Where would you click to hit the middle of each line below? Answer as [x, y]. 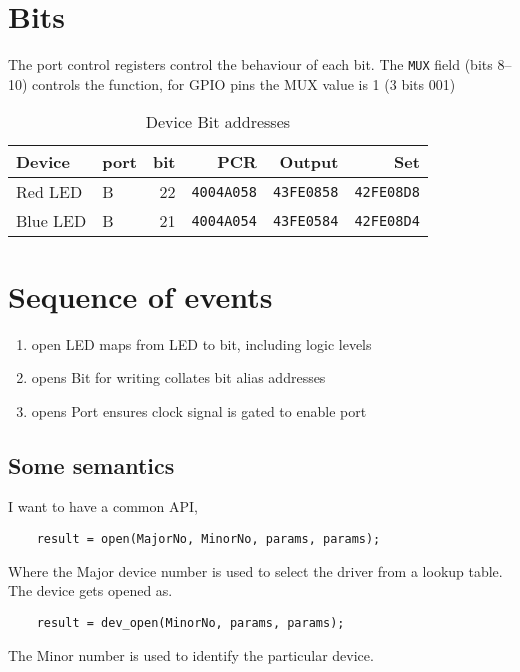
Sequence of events [140, 295]
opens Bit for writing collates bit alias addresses [178, 377]
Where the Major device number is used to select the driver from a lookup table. [255, 570]
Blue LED [51, 221]
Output [309, 162]
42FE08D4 [387, 220]
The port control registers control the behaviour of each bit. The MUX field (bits [250, 64]
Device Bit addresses [218, 122]
